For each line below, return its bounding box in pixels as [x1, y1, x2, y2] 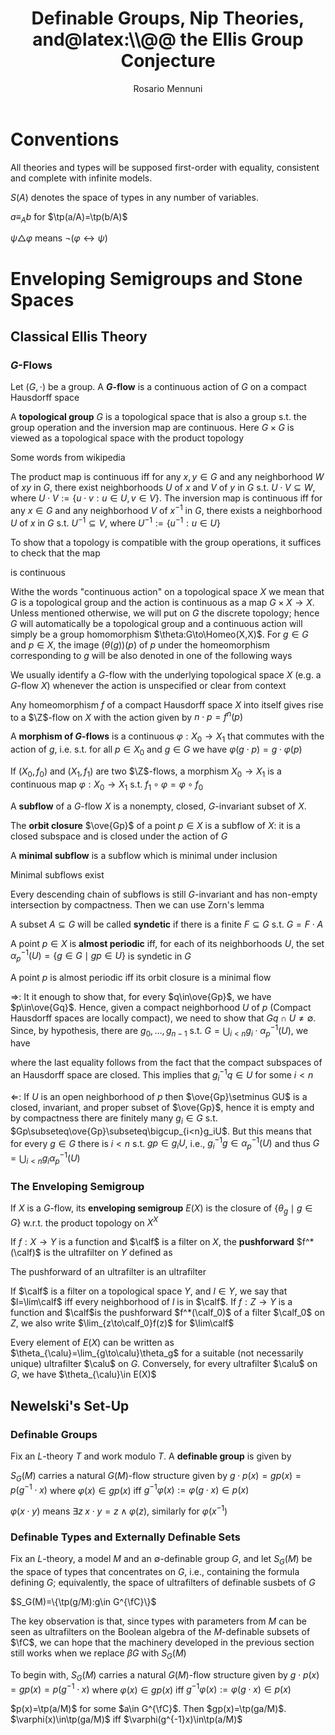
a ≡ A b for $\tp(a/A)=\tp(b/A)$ [10, 210, 128, 225]
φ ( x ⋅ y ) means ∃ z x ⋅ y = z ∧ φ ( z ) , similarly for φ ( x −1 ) [10, 1503, 228, 1517]
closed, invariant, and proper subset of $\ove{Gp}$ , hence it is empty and [10, 1101, 315, 1113]
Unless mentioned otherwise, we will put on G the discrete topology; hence [10, 607, 320, 619]
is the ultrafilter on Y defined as [43, 1247, 173, 1259]
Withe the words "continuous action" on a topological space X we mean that [10, 585, 325, 597]
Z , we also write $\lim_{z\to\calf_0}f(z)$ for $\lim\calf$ [10, 1317, 235, 1329]
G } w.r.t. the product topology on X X [10, 1215, 159, 1229]
